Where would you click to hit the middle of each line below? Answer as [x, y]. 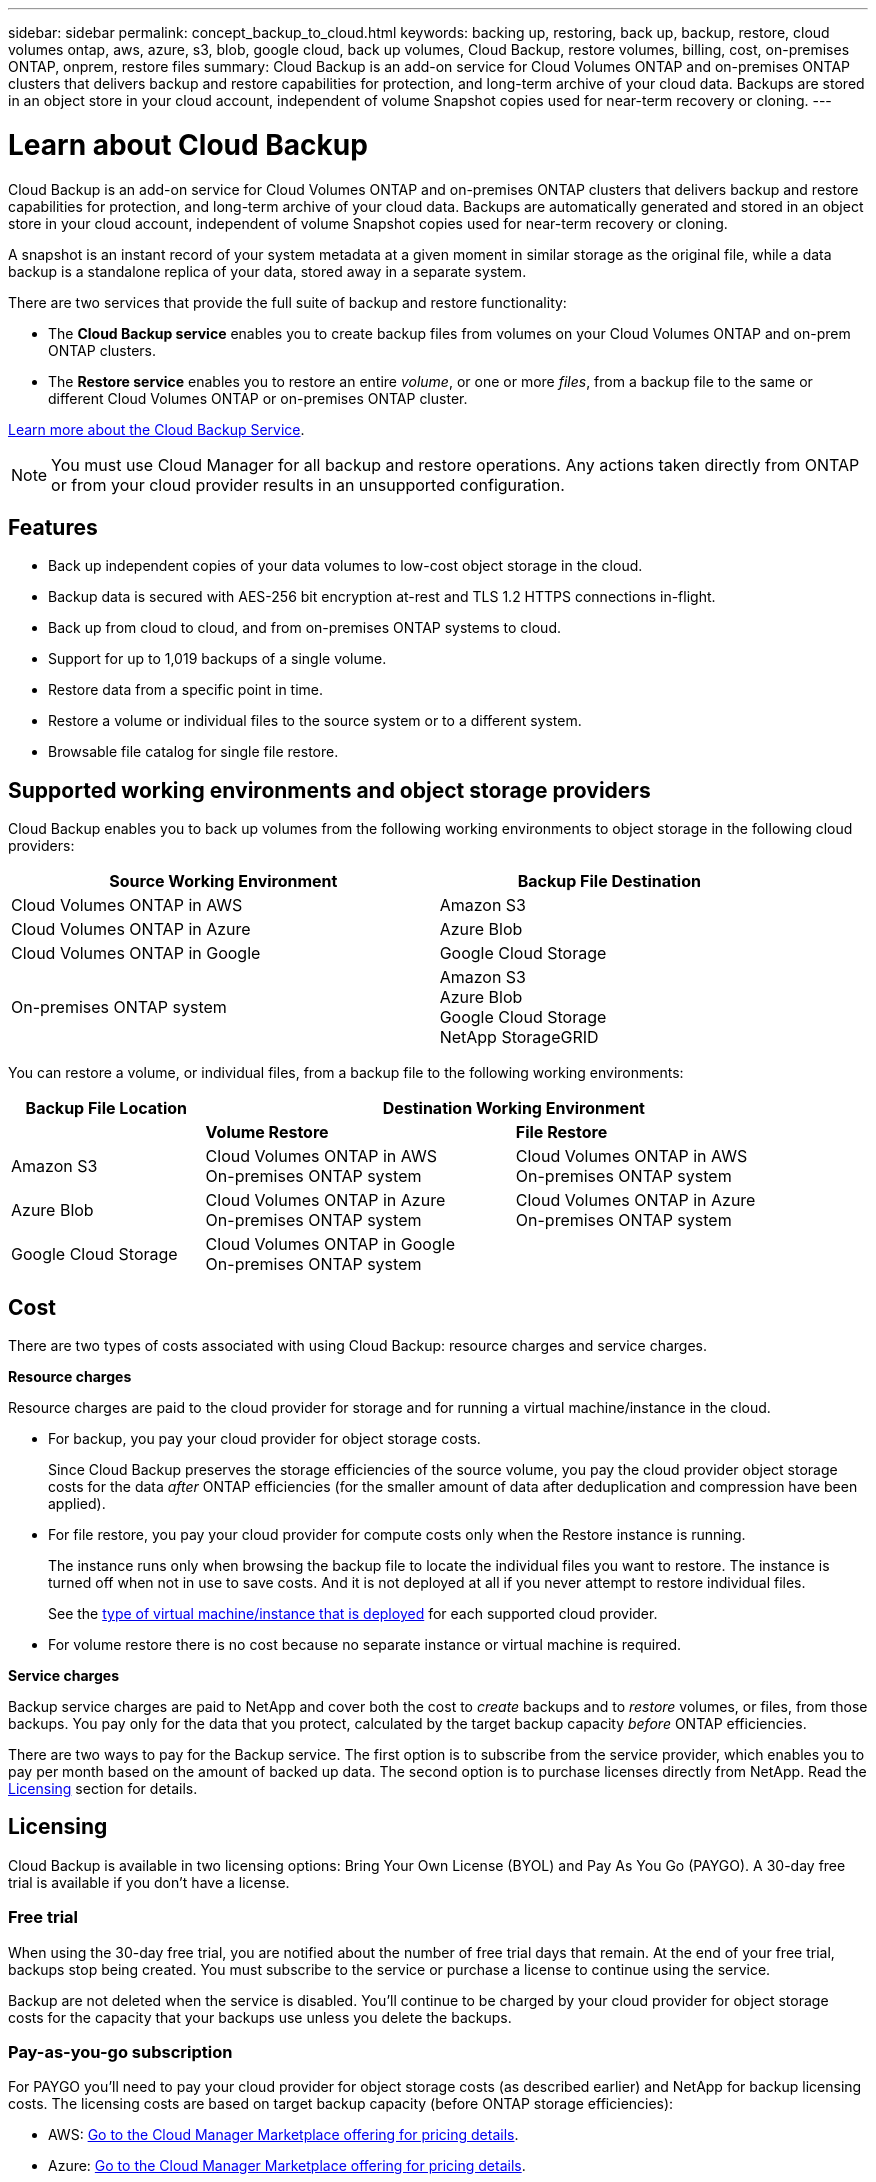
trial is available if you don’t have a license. [149, 1882]
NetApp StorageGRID [519, 1037]
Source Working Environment [223, 881]
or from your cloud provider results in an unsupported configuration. [308, 484]
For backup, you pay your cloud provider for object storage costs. [264, 1439]
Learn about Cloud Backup [188, 144]
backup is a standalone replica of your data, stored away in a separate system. [267, 271]
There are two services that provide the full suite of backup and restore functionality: [287, 302]
